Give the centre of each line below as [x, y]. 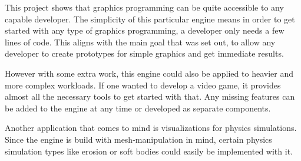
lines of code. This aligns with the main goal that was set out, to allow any [140, 42]
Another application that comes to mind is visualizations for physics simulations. [151, 128]
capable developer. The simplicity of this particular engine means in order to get [150, 19]
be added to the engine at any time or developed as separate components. [138, 108]
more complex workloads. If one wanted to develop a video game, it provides [143, 85]
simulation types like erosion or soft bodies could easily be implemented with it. [149, 151]
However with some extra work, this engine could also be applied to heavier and [149, 73]
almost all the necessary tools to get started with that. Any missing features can [150, 96]
